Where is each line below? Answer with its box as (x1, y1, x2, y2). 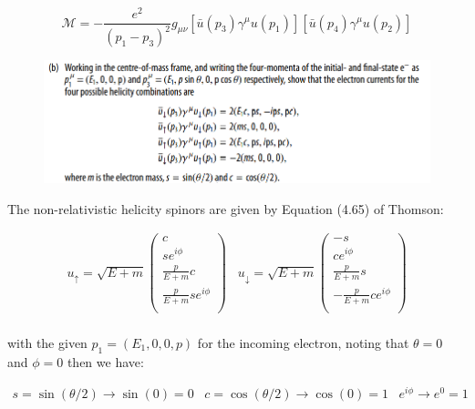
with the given (7, 332, 88, 352)
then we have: (67, 352, 144, 371)
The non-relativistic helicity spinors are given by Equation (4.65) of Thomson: (7, 199, 444, 218)
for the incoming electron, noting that (197, 332, 409, 352)
